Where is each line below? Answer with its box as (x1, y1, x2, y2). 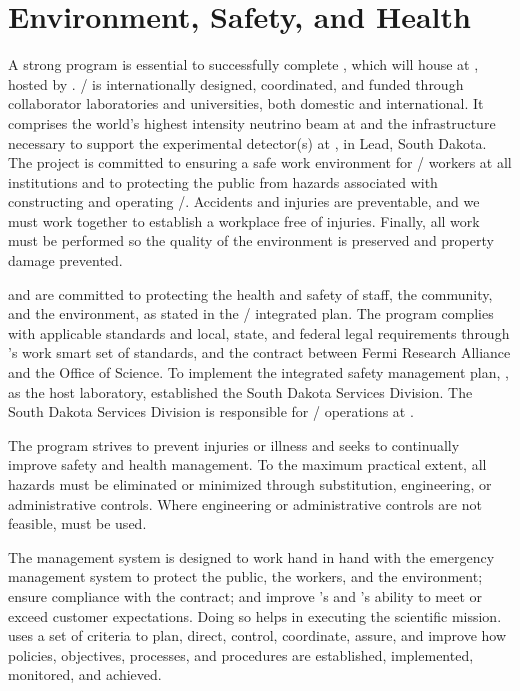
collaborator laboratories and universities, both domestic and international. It (8, 93, 484, 114)
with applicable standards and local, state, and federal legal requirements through (8, 322, 510, 343)
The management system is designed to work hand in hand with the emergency (8, 546, 495, 567)
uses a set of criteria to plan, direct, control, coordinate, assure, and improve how (8, 625, 507, 646)
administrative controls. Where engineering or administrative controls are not (8, 493, 482, 514)
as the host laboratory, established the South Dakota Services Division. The (8, 381, 473, 402)
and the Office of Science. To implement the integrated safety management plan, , (8, 362, 509, 383)
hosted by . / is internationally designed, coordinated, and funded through (8, 73, 464, 94)
